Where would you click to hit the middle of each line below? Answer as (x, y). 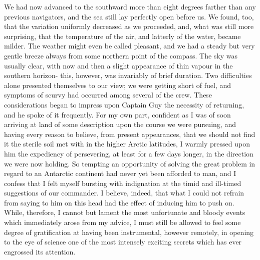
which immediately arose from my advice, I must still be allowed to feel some (122, 222)
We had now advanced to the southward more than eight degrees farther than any (130, 6)
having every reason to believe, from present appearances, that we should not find (130, 134)
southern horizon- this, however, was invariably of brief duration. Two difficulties (128, 75)
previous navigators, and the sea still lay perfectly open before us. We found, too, (129, 16)
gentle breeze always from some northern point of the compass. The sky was (121, 55)
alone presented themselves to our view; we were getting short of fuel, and (118, 85)
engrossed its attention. (40, 251)
